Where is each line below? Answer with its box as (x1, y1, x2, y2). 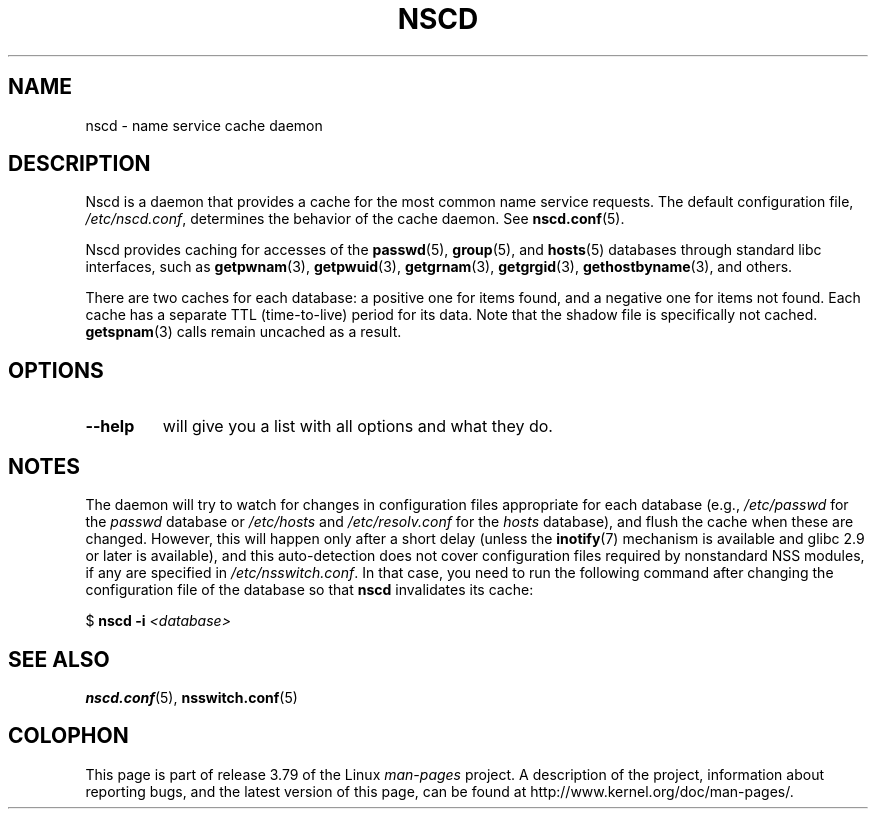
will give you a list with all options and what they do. (162, 416, 553, 437)
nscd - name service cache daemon (85, 116, 323, 134)
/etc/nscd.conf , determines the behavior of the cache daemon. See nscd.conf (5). (85, 210, 625, 228)
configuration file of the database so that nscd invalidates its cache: (85, 581, 534, 599)
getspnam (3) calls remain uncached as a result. (85, 323, 402, 341)
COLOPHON (8, 723, 129, 749)
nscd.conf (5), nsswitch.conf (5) (85, 688, 298, 706)
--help (85, 416, 135, 437)
